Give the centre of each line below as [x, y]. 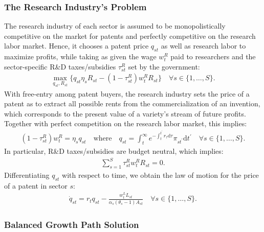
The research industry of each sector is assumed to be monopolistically [115, 26]
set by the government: [164, 66]
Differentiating [27, 175]
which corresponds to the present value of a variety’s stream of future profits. [125, 113]
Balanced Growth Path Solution [72, 224]
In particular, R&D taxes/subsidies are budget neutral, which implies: [114, 151]
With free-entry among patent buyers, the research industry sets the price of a [127, 93]
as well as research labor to [203, 46]
